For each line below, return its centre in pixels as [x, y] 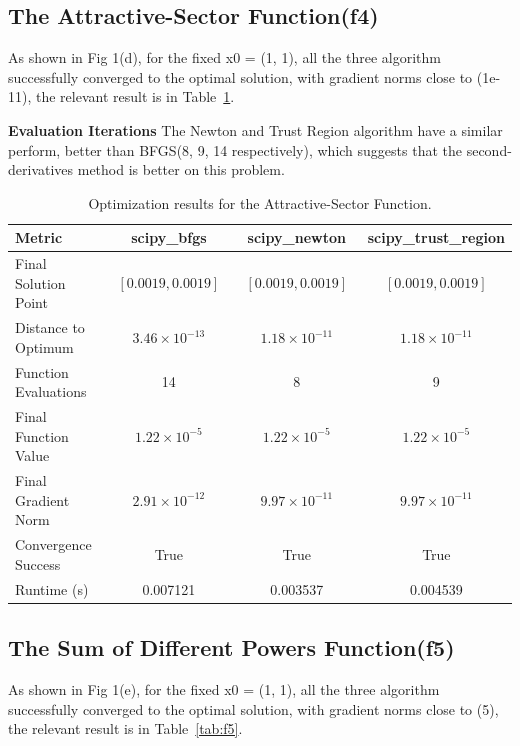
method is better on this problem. [181, 169]
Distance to [50, 327]
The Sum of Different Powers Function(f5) [231, 647]
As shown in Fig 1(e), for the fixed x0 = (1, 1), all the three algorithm [224, 688]
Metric [39, 237]
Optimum [44, 346]
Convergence [53, 544]
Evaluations [51, 391]
